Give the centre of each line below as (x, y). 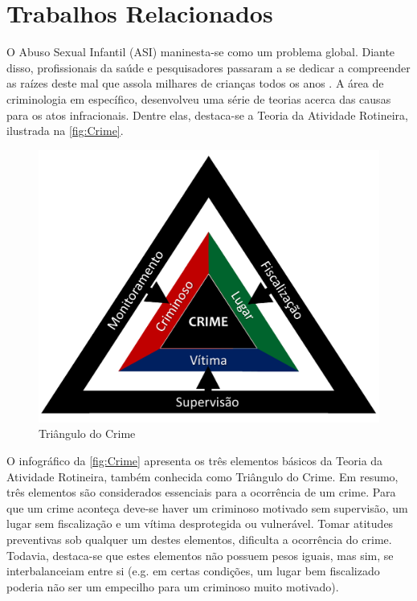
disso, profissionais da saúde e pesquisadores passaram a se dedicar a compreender (208, 67)
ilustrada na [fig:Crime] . (65, 131)
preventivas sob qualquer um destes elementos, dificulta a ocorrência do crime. (199, 539)
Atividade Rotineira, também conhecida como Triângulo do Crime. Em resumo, (202, 476)
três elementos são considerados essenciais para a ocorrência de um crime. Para (201, 492)
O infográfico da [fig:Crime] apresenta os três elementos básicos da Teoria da (195, 460)
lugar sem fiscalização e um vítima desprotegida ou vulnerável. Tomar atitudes (200, 523)
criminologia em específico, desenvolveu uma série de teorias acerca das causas (199, 98)
